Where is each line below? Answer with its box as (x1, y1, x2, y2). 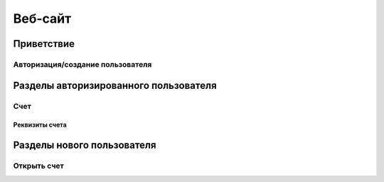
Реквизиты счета (13, 121, 67, 129)
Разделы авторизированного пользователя (13, 79, 217, 92)
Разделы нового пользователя (13, 139, 156, 151)
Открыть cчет (13, 161, 64, 171)
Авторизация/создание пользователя (13, 59, 152, 69)
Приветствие (13, 38, 75, 50)
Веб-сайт (13, 11, 72, 26)
